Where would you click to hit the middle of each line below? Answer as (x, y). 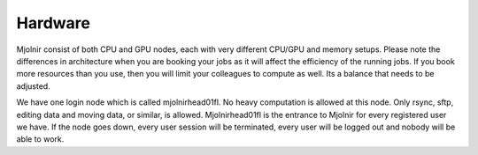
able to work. (40, 139)
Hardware (53, 23)
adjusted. (33, 86)
